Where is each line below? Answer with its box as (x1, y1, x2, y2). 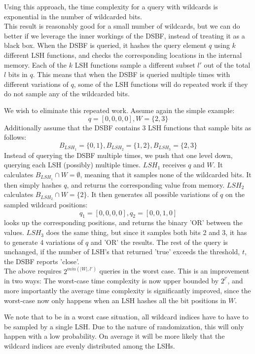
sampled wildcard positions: (4, 199, 88, 210)
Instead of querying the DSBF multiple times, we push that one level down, (4, 150, 233, 160)
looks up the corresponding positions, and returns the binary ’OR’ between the (4, 217, 243, 228)
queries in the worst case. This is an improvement (99, 266, 250, 276)
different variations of (4, 79, 69, 89)
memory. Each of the (4, 59, 67, 70)
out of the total (204, 59, 251, 70)
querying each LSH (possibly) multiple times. (4, 159, 141, 170)
